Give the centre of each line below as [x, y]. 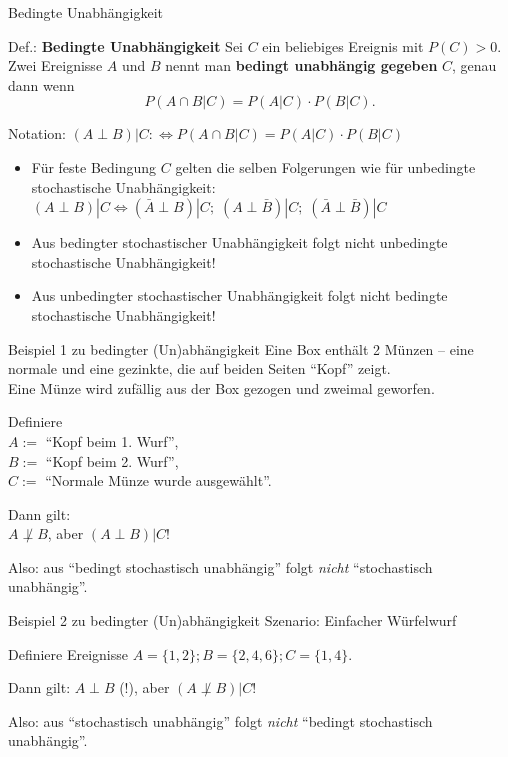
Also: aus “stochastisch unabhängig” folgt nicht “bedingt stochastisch [220, 720]
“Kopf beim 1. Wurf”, [112, 440]
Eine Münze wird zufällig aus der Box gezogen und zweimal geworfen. [221, 387]
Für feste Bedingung [94, 166]
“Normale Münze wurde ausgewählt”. [158, 480]
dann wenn [41, 84]
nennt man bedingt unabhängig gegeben [301, 65]
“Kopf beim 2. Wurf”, [112, 460]
